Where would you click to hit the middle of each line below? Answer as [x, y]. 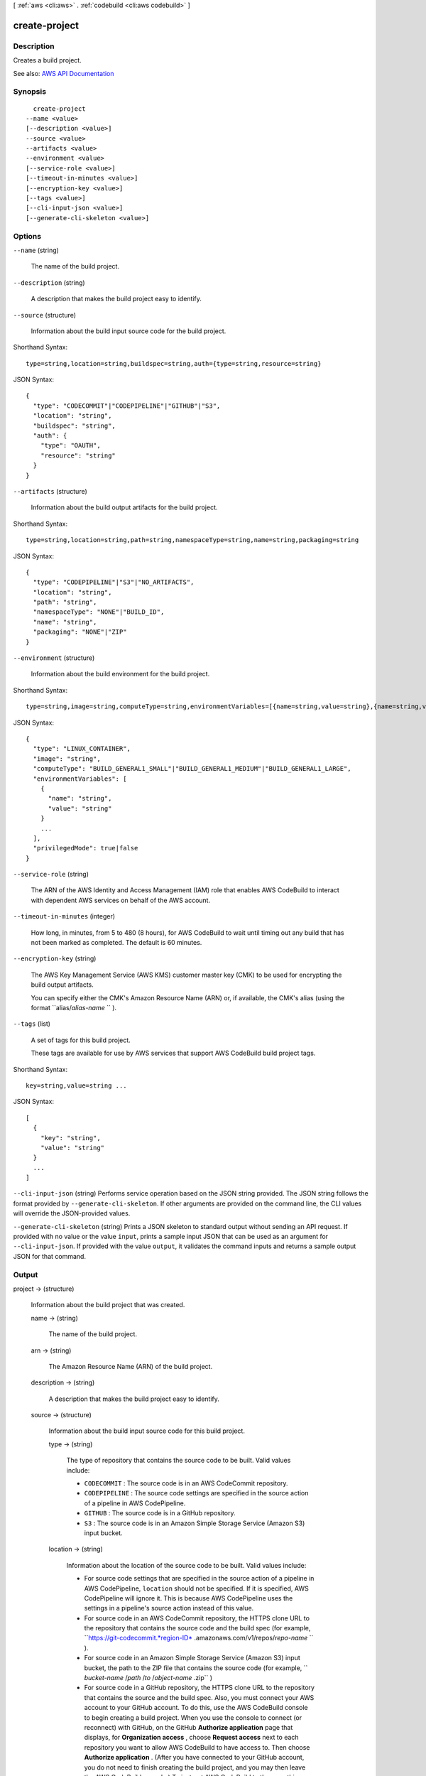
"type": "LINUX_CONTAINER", [82, 749]
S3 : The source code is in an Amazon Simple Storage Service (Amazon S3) [195, 1523]
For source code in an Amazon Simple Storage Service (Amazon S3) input [192, 1658]
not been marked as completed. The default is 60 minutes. [116, 943]
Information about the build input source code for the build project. [129, 331]
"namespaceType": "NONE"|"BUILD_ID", [99, 612]
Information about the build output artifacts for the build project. [124, 507]
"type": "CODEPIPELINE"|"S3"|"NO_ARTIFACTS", [114, 582]
